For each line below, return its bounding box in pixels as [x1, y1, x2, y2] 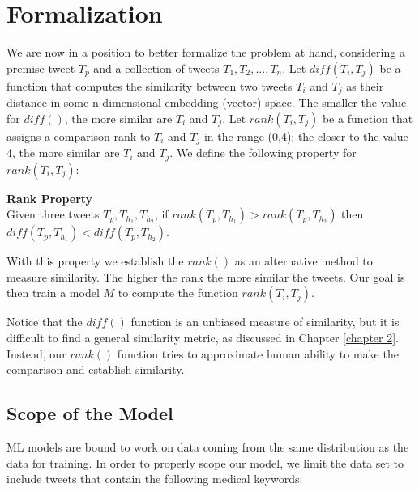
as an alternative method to [234, 252, 373, 269]
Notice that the [6, 313, 83, 330]
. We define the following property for [169, 144, 357, 161]
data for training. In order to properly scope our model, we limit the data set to [6, 454, 404, 471]
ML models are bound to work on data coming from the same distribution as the [6, 439, 409, 456]
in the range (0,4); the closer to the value [203, 127, 408, 144]
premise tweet [6, 59, 75, 76]
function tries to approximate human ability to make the [117, 345, 399, 362]
